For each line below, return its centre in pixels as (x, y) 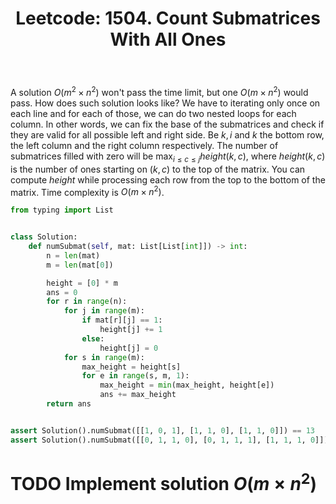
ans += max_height (138, 395)
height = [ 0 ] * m (82, 283)
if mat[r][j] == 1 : (122, 320)
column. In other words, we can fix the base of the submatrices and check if (167, 124)
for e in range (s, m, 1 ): (135, 376)
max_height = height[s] (131, 367)
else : (93, 338)
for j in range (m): (104, 311)
